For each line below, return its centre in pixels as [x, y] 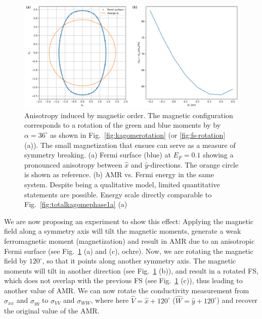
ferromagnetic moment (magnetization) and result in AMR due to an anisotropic [129, 241]
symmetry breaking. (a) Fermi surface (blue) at [98, 155]
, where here [110, 300]
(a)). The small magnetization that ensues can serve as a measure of [130, 145]
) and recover [237, 300]
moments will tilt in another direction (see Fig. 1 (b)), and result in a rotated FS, [131, 270]
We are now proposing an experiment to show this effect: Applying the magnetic [129, 221]
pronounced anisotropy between [73, 164]
